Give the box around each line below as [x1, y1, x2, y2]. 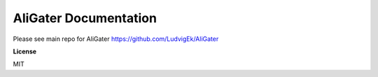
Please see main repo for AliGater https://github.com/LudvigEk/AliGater [13, 35, 219, 43]
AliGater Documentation [13, 10, 157, 26]
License [13, 47, 37, 55]
